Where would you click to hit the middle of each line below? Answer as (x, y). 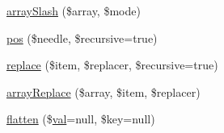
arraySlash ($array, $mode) (74, 10)
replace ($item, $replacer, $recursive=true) (112, 65)
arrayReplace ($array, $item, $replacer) (104, 91)
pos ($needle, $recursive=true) (82, 37)
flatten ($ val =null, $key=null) (81, 119)
